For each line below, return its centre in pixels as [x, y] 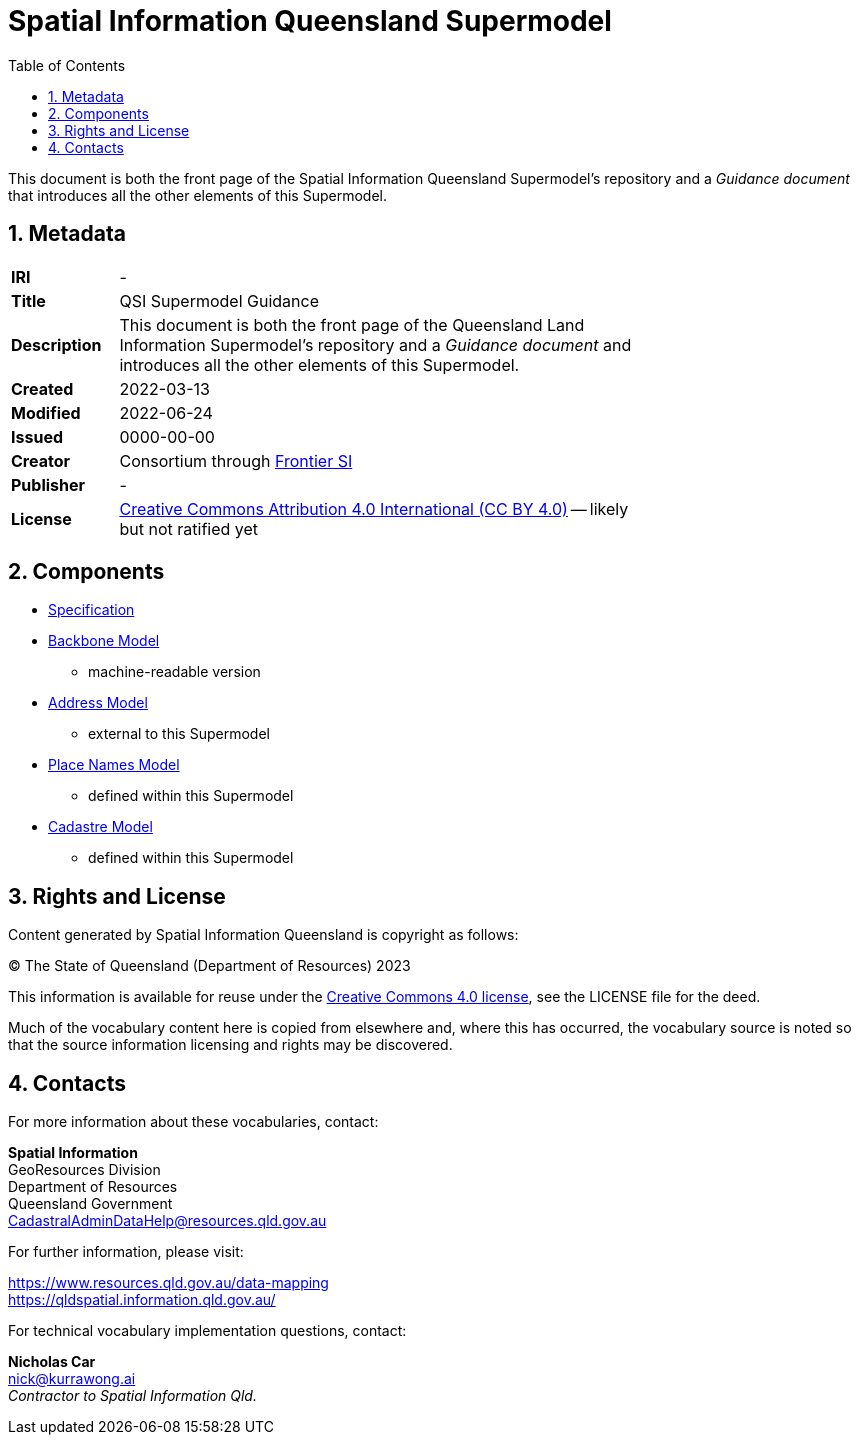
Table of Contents [67, 65]
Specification [91, 610]
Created [42, 388]
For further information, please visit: [126, 1252]
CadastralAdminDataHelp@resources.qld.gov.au [167, 1221]
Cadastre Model [100, 827]
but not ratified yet [189, 528]
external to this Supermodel [179, 734]
